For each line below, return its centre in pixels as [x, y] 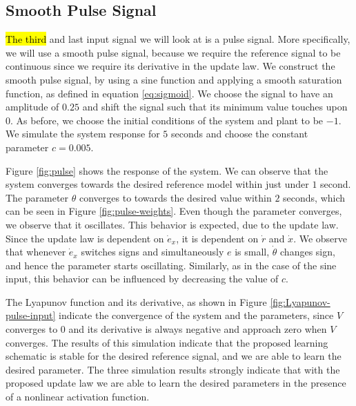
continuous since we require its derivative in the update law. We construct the [170, 66]
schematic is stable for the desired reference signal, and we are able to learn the [174, 356]
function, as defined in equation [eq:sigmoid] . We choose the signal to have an [169, 93]
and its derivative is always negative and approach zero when [198, 329]
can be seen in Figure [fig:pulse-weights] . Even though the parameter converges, [174, 211]
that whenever [36, 252]
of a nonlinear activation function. [78, 397]
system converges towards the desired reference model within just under [157, 184]
